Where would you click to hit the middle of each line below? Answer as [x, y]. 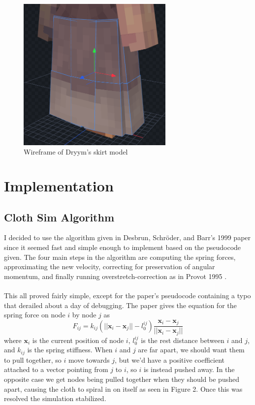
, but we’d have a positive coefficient [170, 359]
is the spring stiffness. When [70, 350]
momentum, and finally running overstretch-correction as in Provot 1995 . [115, 276]
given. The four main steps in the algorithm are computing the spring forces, [120, 257]
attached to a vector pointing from [56, 369]
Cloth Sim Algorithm [59, 217]
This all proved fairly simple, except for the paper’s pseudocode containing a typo [127, 295]
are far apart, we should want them [191, 350]
